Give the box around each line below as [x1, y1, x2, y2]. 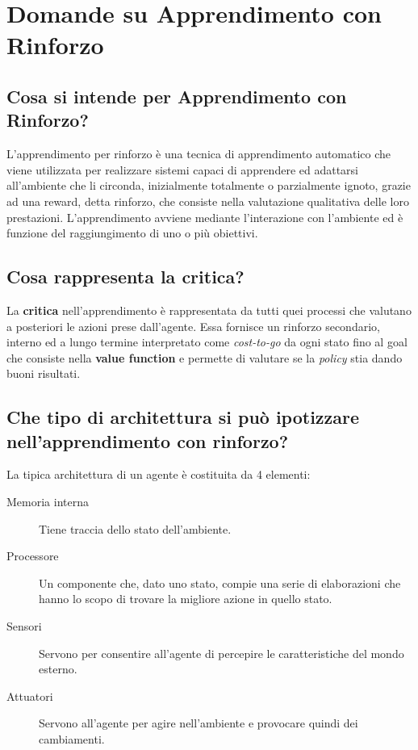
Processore [6, 547, 59, 564]
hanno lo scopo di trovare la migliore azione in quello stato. [39, 590, 332, 607]
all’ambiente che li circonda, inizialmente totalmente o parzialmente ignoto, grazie [6, 177, 411, 194]
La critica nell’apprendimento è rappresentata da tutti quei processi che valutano [6, 301, 412, 318]
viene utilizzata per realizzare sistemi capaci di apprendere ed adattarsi [6, 161, 359, 178]
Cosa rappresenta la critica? [6, 264, 245, 289]
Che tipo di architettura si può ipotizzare [6, 404, 360, 429]
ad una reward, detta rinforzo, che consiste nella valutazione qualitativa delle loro [6, 192, 409, 209]
